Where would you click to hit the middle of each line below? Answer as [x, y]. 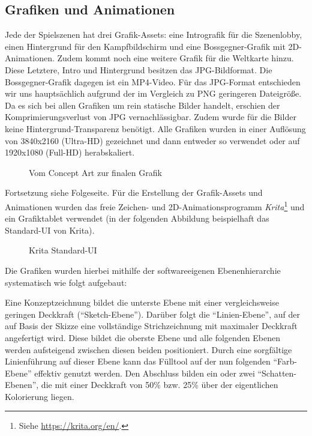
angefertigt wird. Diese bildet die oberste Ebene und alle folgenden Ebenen [143, 337]
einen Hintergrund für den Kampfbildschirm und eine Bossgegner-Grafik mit [145, 46]
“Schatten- [277, 373]
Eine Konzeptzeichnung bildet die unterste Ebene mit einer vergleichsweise [142, 302]
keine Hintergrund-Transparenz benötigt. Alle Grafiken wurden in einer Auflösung [155, 128]
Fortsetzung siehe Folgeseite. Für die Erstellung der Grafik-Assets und [134, 192]
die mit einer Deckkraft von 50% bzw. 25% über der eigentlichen [160, 385]
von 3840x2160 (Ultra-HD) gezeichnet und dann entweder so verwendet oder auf [152, 140]
